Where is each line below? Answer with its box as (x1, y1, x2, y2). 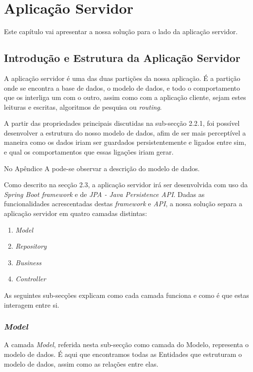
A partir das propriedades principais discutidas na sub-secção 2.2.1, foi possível (4, 118, 240, 128)
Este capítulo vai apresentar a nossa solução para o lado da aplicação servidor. (4, 26, 238, 37)
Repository (15, 241, 47, 251)
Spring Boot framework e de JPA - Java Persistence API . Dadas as (4, 189, 205, 199)
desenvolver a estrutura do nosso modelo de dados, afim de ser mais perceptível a (4, 127, 246, 137)
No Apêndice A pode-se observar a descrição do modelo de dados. (4, 163, 200, 173)
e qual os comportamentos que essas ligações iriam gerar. (4, 147, 174, 157)
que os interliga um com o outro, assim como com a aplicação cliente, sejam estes (4, 92, 246, 102)
